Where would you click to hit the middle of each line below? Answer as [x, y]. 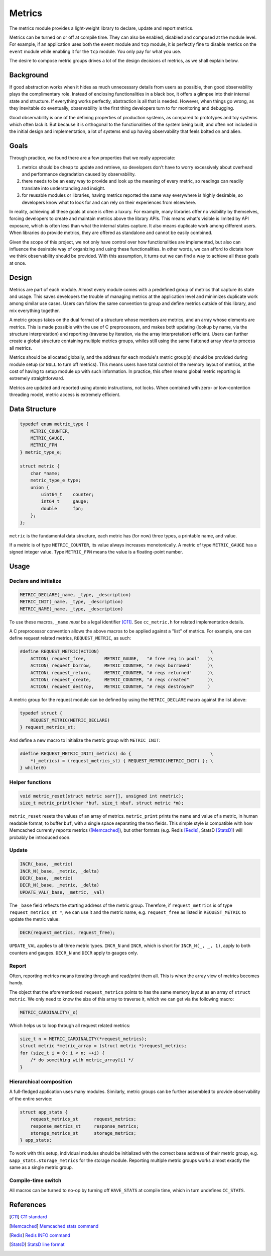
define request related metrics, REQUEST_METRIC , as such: [70, 638]
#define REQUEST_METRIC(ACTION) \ [116, 651]
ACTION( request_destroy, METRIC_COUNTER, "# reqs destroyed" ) [120, 687]
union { [40, 487]
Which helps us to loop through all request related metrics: [70, 1026]
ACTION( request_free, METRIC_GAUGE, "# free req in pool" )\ [122, 658]
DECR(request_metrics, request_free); [67, 933]
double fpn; [62, 508]
